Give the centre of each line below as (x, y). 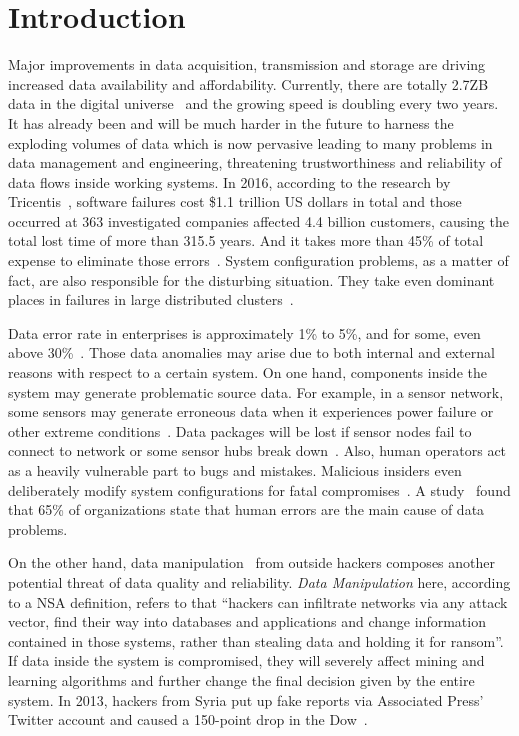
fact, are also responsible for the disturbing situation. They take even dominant (251, 279)
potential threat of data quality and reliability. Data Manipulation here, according (259, 581)
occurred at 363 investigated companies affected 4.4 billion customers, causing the (258, 220)
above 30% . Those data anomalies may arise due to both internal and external (251, 352)
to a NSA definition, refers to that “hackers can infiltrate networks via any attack (258, 601)
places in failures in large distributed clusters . (151, 299)
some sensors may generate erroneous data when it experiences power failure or (251, 411)
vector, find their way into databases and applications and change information (247, 621)
